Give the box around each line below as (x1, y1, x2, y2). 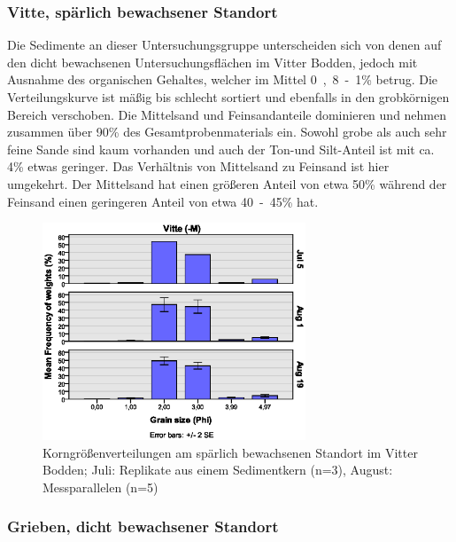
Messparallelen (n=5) (43, 477, 158, 496)
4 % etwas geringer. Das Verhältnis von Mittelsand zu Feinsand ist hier (7, 157, 390, 176)
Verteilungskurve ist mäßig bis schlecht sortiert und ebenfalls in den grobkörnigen (7, 88, 450, 106)
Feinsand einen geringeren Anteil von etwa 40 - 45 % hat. (7, 192, 319, 210)
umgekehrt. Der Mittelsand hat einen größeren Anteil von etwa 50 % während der (7, 174, 447, 192)
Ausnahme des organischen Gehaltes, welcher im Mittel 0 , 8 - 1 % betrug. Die (7, 70, 438, 89)
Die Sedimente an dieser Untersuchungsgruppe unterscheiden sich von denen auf (7, 35, 442, 54)
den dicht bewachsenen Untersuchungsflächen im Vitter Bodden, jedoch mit (7, 52, 418, 71)
